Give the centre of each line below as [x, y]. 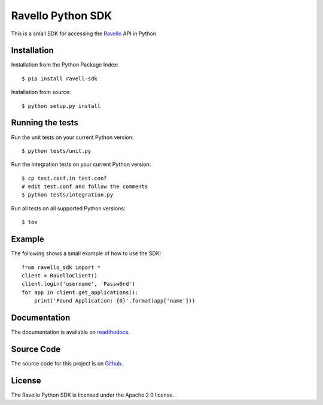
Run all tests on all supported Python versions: [68, 208]
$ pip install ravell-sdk [60, 78]
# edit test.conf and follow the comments [85, 187]
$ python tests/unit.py [57, 151]
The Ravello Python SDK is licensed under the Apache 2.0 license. [93, 395]
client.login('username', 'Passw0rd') [79, 284]
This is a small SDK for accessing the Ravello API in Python [84, 34]
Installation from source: [41, 92]
